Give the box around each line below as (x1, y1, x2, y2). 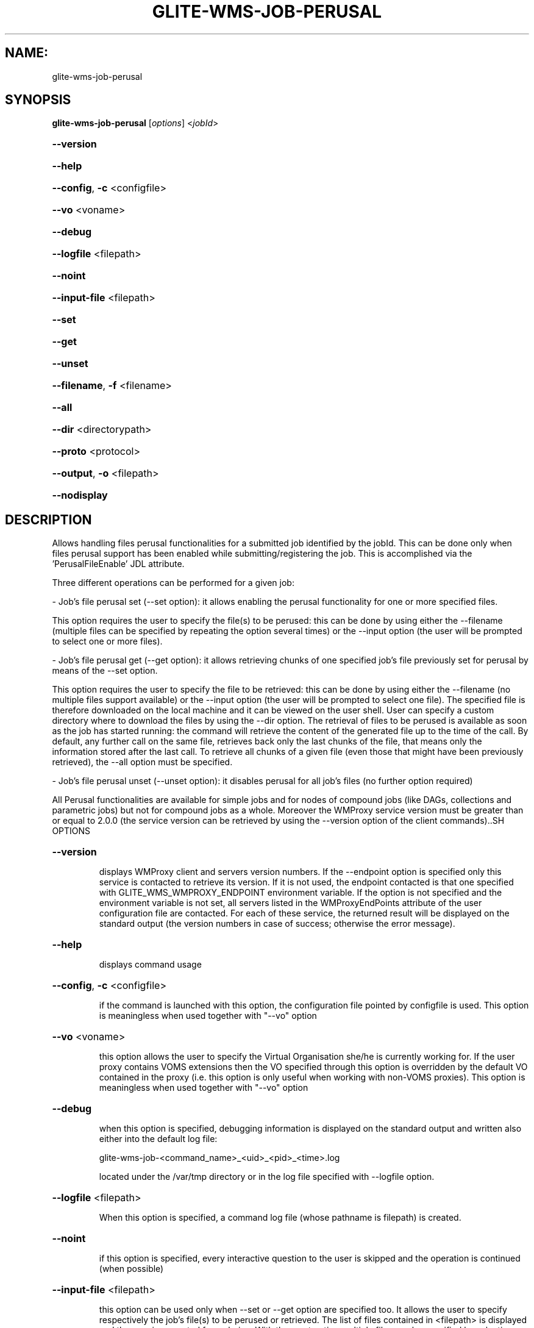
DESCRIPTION (5, 512, 92, 527)
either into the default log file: (99, 1133, 218, 1144)
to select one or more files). (52, 636, 163, 647)
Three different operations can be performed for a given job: (52, 577, 294, 588)
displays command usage (99, 959, 202, 970)
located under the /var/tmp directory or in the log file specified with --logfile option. (99, 1171, 435, 1182)
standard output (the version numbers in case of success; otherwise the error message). (99, 918, 455, 929)
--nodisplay (52, 489, 108, 502)
